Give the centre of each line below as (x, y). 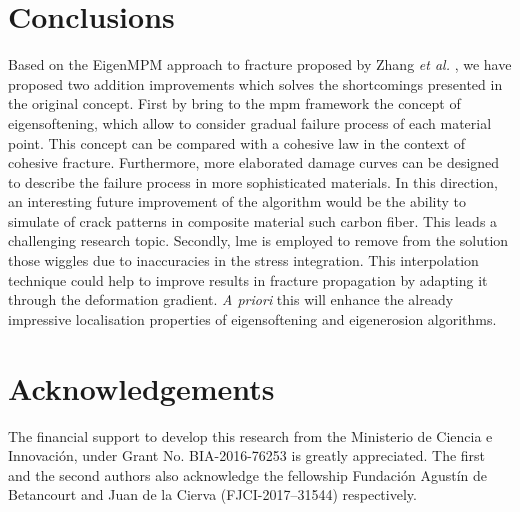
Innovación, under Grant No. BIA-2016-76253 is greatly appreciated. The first (247, 455)
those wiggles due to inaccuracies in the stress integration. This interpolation (243, 260)
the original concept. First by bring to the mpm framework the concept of (234, 103)
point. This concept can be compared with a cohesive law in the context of (237, 142)
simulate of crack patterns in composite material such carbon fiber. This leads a (253, 220)
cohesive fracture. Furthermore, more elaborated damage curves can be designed (254, 162)
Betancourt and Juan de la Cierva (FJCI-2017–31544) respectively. (212, 494)
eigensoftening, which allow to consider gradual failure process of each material (250, 122)
